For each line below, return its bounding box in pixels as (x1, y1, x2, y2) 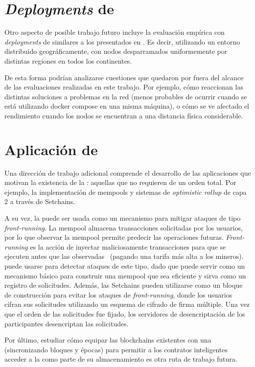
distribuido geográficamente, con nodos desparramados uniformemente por (4, 46, 228, 56)
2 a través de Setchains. (4, 196, 75, 206)
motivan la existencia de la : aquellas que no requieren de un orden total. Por (4, 177, 236, 187)
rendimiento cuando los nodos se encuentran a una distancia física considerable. (4, 110, 243, 120)
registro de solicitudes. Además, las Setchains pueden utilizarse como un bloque (4, 280, 243, 290)
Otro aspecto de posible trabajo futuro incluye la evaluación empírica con (4, 27, 225, 37)
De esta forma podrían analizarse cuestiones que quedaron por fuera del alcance (4, 72, 244, 82)
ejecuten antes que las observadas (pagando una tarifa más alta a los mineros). (4, 251, 244, 261)
